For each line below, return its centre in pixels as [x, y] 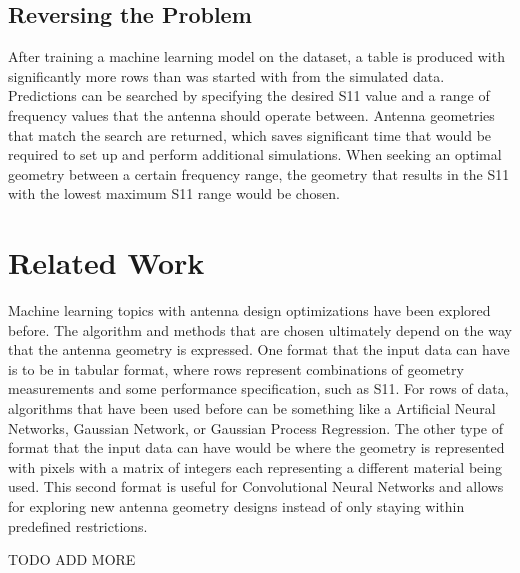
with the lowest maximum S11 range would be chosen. [174, 193]
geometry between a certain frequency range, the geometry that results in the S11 [259, 173]
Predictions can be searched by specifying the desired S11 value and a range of [249, 95]
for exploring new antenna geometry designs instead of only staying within [236, 506]
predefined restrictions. [78, 525]
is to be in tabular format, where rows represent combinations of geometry [236, 368]
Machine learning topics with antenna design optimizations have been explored [249, 310]
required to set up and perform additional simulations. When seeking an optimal [255, 154]
